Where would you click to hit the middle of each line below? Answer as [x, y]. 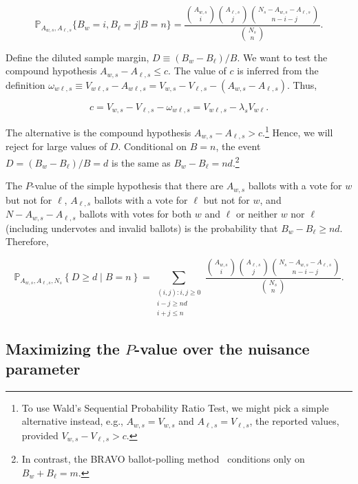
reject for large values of [56, 146]
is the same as [141, 162]
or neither [256, 214]
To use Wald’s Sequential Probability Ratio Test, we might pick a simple [175, 407]
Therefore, [27, 241]
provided [40, 435]
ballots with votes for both [136, 214]
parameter [43, 369]
